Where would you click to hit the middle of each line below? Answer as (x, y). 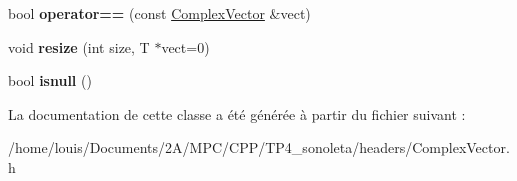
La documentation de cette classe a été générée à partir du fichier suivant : (237, 113)
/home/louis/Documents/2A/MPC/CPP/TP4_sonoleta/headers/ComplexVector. (259, 147)
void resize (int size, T (79, 46)
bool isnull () (50, 80)
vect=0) (185, 46)
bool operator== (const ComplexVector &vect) (159, 13)
